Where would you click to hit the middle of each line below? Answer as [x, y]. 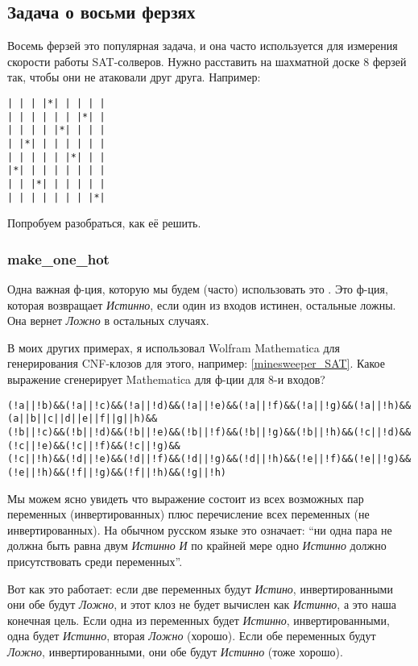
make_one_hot [58, 258]
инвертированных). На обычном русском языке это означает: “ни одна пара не [200, 529]
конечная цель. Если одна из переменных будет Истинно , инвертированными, [199, 620]
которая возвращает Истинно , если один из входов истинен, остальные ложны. [202, 304]
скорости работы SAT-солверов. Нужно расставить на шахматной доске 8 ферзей [207, 61]
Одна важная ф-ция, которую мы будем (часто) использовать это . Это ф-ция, [198, 289]
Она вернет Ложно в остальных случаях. [108, 321]
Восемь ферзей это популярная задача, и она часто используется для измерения [203, 46]
